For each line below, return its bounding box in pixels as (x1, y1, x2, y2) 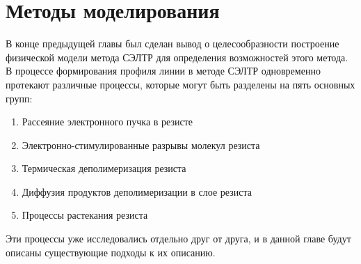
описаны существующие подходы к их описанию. (6, 244, 216, 259)
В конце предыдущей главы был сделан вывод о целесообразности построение (6, 36, 339, 51)
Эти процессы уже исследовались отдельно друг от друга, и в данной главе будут (6, 231, 351, 246)
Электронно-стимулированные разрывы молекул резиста (22, 137, 260, 152)
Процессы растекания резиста (22, 208, 148, 222)
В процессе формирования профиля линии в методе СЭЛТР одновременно (6, 63, 321, 78)
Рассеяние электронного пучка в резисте (22, 114, 193, 129)
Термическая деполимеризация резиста (22, 161, 186, 176)
